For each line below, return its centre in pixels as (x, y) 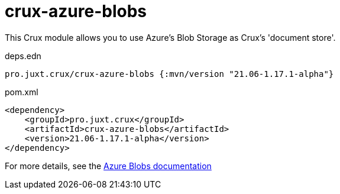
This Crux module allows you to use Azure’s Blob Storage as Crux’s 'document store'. (170, 37)
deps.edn (23, 56)
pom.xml (22, 92)
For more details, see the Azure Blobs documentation (108, 166)
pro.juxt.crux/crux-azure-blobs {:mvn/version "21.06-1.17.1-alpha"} (169, 74)
